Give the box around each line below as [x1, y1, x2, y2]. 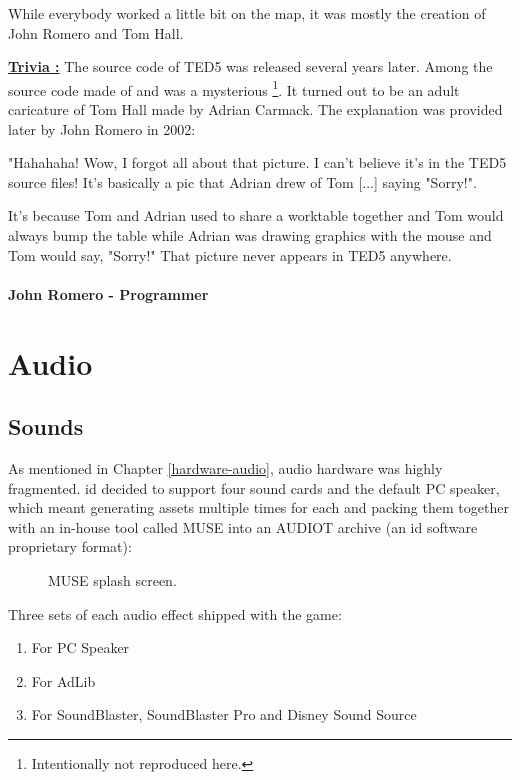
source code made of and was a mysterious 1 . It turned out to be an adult [8, 76, 460, 100]
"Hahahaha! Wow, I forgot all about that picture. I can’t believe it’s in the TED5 [8, 152, 507, 173]
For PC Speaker [31, 637, 130, 658]
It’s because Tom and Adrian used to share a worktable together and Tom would [8, 205, 504, 226]
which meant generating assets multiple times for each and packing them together [8, 497, 509, 518]
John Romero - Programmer [8, 283, 209, 304]
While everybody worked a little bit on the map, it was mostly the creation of [8, 3, 486, 23]
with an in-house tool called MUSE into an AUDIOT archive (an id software [8, 516, 478, 537]
